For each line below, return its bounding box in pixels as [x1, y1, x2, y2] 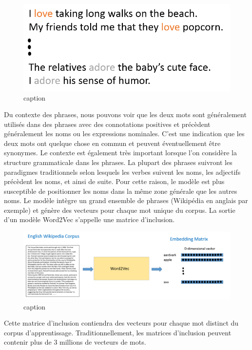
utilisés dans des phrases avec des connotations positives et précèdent [4, 119, 211, 129]
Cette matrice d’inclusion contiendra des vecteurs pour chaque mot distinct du [4, 318, 239, 328]
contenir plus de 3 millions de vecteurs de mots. [4, 337, 146, 347]
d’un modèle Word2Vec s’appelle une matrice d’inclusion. [4, 214, 175, 225]
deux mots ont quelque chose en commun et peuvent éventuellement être [4, 138, 221, 148]
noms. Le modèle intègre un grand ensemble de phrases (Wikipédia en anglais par [4, 195, 248, 206]
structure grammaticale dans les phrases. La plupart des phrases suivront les [4, 157, 233, 167]
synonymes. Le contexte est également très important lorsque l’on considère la [4, 147, 237, 158]
